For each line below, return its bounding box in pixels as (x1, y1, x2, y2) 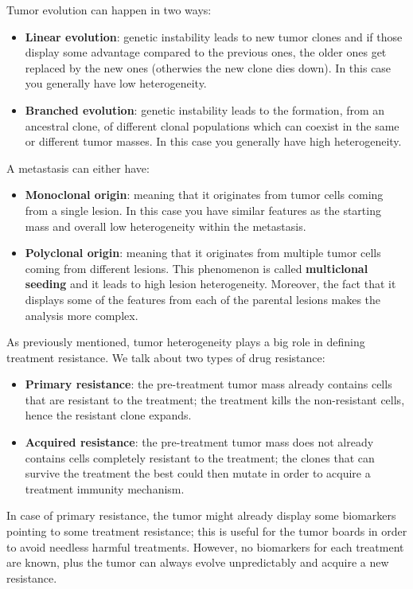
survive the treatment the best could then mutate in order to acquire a (25, 465, 371, 482)
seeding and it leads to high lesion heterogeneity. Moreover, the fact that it (25, 275, 396, 292)
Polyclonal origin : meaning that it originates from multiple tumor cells (25, 244, 381, 261)
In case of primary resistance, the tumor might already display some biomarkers (6, 507, 396, 524)
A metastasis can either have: (6, 159, 150, 176)
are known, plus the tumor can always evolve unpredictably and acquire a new (6, 554, 389, 571)
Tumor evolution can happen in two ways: (6, 2, 212, 18)
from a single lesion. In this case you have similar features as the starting (25, 201, 381, 218)
